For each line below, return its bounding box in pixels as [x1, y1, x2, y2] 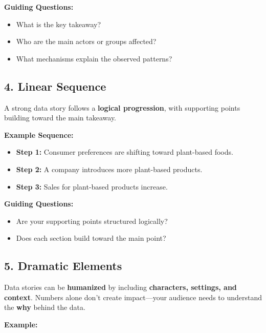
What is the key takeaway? [16, 18, 101, 29]
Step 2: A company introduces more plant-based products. [16, 163, 203, 174]
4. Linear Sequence [4, 78, 106, 94]
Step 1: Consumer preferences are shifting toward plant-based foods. [16, 147, 233, 157]
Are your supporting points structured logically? [16, 215, 168, 226]
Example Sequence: [4, 129, 74, 140]
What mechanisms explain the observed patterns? [16, 53, 172, 64]
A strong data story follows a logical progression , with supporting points [4, 102, 240, 113]
